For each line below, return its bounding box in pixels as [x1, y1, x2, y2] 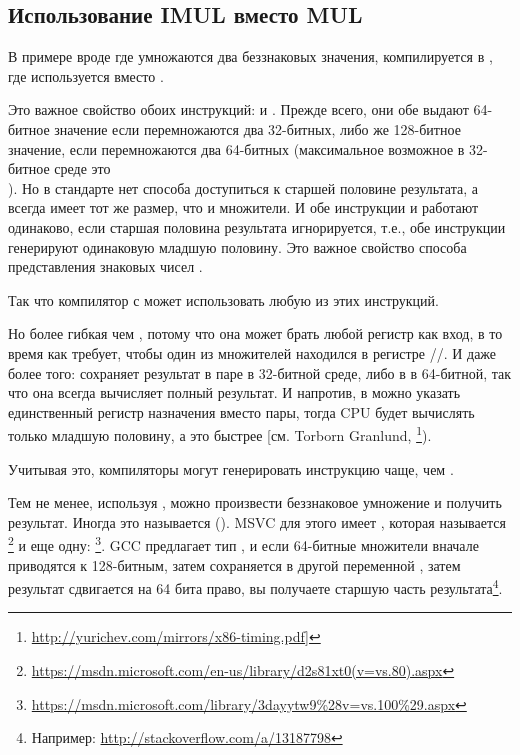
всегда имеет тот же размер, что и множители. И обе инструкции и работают [8, 197, 479, 218]
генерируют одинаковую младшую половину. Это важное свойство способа [8, 236, 467, 257]
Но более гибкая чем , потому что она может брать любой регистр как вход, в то [8, 323, 503, 344]
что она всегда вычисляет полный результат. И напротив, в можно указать [8, 382, 461, 403]
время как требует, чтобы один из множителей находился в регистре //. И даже [8, 342, 497, 363]
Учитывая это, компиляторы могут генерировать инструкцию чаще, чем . [8, 458, 454, 479]
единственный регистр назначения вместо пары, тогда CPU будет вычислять [8, 401, 475, 422]
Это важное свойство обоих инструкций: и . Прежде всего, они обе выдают [8, 99, 469, 120]
